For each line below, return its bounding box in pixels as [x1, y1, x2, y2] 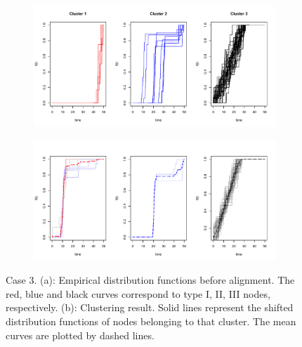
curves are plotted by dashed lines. [6, 327, 155, 342]
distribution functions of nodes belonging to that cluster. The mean [6, 313, 296, 328]
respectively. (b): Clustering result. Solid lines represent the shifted [6, 300, 294, 315]
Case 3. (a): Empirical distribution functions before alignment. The [6, 273, 295, 287]
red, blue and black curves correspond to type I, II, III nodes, [6, 286, 270, 301]
